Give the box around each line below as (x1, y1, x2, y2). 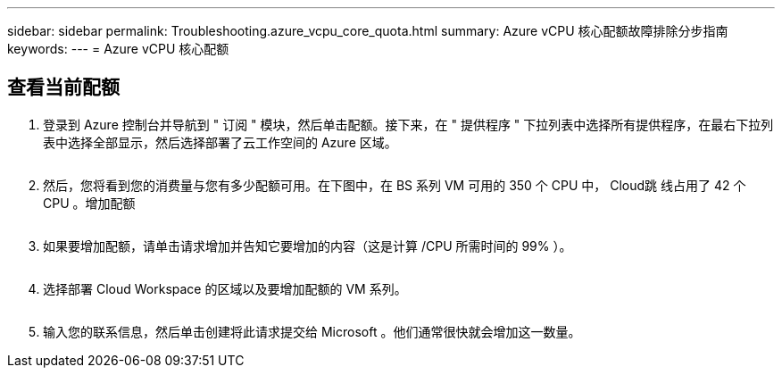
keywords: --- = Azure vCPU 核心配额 (7, 41, 229, 56)
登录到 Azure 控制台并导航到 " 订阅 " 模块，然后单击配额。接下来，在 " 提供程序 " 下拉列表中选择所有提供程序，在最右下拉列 (43, 116, 774, 132)
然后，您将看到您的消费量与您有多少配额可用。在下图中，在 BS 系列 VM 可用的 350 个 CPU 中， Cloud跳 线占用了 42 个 (43, 177, 746, 193)
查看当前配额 (7, 76, 120, 99)
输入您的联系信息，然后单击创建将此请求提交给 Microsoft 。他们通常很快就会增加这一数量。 (43, 323, 581, 339)
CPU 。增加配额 (43, 195, 136, 211)
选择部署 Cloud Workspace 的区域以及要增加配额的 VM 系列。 (43, 280, 407, 296)
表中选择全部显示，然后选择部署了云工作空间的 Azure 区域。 (43, 134, 397, 150)
